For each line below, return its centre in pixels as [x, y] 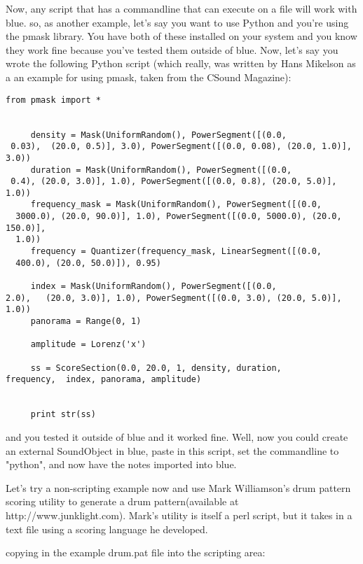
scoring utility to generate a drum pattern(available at [122, 501]
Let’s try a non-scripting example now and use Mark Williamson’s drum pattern [178, 487]
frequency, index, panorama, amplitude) [104, 380]
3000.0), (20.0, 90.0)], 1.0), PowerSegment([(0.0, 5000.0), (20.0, [179, 217]
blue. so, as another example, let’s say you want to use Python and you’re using [177, 22]
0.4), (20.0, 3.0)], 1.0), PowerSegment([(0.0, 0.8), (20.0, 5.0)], [174, 182]
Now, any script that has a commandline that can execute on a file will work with [181, 8]
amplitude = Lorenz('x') [88, 345]
